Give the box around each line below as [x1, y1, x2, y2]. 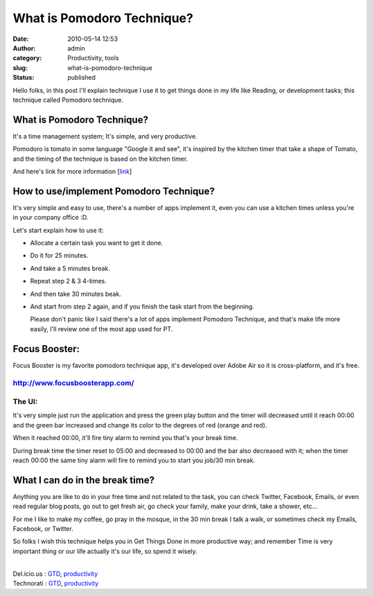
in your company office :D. [12, 213, 89, 222]
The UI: [12, 397, 38, 407]
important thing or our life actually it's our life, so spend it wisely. [12, 547, 197, 555]
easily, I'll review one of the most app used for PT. [30, 324, 173, 333]
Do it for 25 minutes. [30, 252, 89, 260]
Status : [12, 73, 35, 82]
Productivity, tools [67, 54, 119, 62]
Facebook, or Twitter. [12, 525, 74, 533]
